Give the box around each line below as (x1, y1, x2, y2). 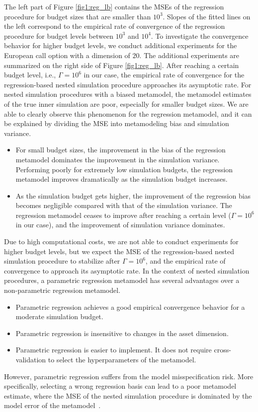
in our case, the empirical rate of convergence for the (84, 69, 245, 80)
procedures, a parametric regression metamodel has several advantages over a (4, 275, 240, 285)
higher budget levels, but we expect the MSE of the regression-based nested (4, 246, 235, 256)
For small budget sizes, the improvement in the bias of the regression (15, 144, 226, 155)
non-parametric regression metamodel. (4, 285, 121, 295)
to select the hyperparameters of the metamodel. (48, 354, 196, 364)
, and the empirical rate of (145, 256, 226, 266)
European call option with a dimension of (4, 50, 130, 60)
